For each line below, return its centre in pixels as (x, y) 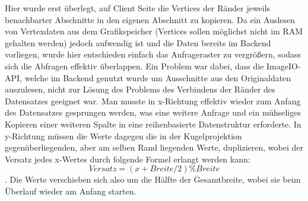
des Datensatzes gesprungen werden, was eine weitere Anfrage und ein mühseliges (153, 112)
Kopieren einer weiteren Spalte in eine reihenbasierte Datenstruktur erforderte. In (153, 124)
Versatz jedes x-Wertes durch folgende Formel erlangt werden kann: (128, 159)
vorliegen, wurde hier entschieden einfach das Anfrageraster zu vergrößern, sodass (153, 54)
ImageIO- (284, 66)
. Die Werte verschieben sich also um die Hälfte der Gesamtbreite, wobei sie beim (153, 179)
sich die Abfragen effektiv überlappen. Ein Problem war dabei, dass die (134, 66)
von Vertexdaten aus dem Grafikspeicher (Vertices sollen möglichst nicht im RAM (154, 31)
